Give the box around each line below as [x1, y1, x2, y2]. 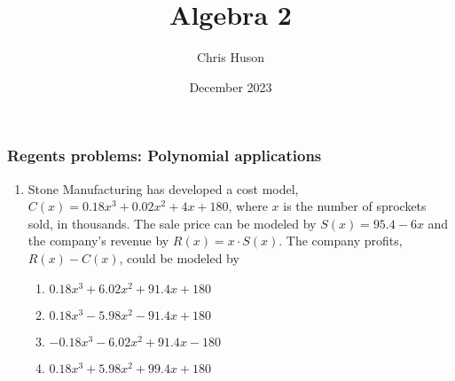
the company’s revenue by [27, 231, 169, 250]
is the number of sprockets [283, 197, 427, 215]
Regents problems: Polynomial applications [7, 144, 322, 167]
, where [228, 197, 268, 215]
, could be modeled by [119, 248, 239, 267]
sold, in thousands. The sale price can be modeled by [27, 214, 317, 232]
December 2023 [189, 77, 272, 96]
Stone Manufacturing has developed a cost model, [27, 179, 299, 198]
